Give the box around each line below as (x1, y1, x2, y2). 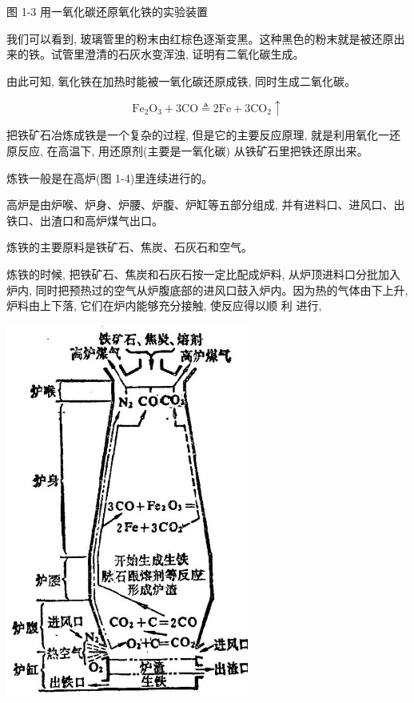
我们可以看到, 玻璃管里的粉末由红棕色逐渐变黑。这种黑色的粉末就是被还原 (6, 30, 394, 46)
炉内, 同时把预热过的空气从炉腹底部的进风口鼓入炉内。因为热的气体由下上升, (6, 281, 408, 298)
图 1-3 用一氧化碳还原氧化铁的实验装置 (6, 3, 208, 19)
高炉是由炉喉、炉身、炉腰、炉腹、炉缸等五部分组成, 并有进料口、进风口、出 (6, 196, 405, 213)
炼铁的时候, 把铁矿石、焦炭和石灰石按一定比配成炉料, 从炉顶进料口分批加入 (6, 265, 401, 282)
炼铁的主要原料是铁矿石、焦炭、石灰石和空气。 (6, 239, 253, 255)
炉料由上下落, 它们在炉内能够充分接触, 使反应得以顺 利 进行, (6, 297, 322, 314)
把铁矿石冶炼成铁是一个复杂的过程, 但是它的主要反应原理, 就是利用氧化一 (6, 127, 390, 143)
